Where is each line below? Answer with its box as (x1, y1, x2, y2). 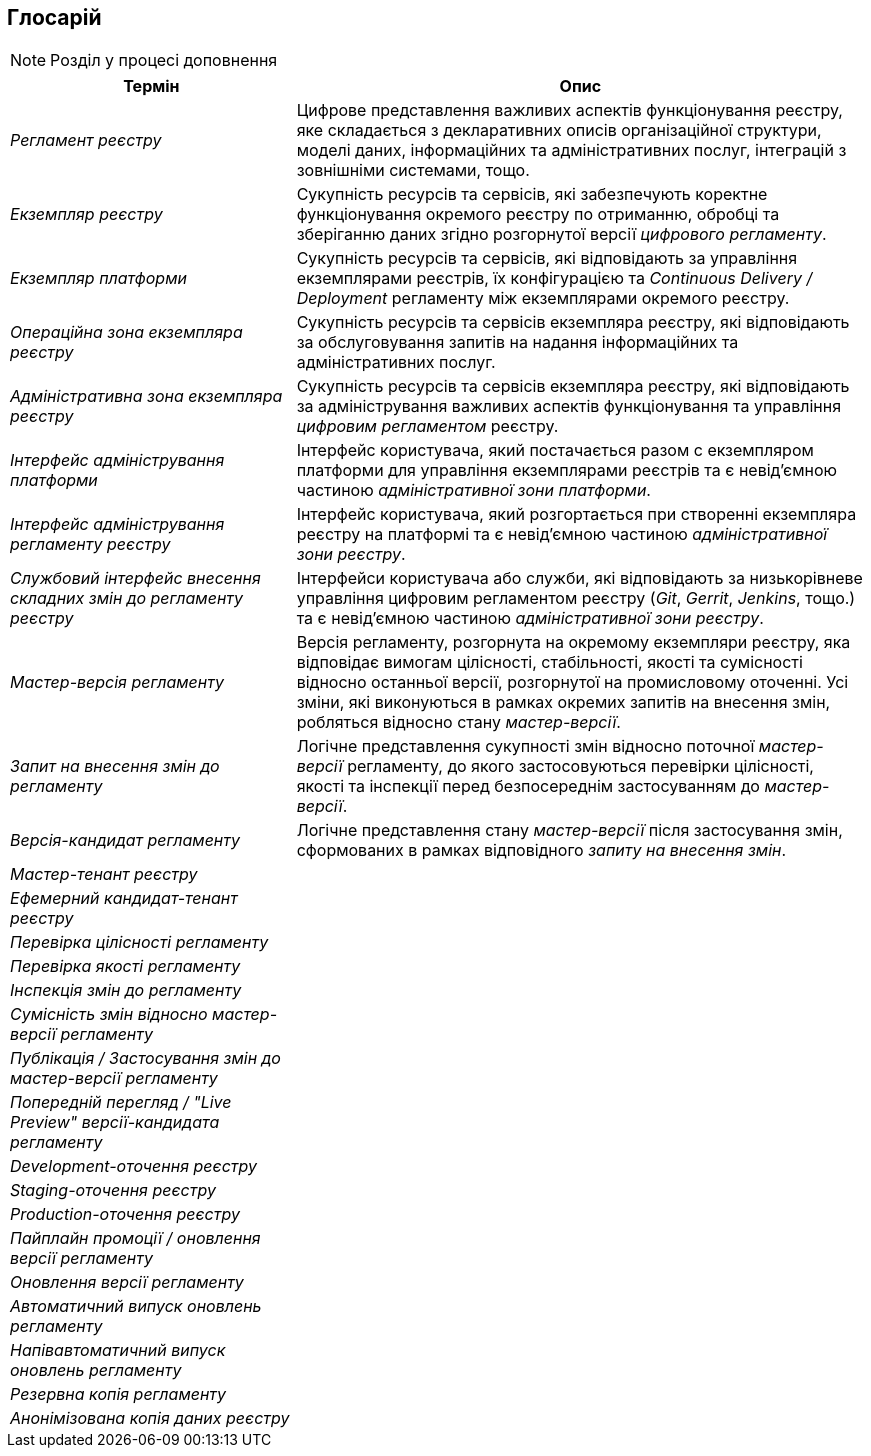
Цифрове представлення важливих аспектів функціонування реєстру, (296, 100, 843, 121)
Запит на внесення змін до (10, 756, 220, 777)
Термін (123, 76, 180, 97)
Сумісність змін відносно (10, 1004, 208, 1025)
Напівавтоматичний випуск (10, 1340, 226, 1361)
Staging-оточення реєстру (10, 1180, 216, 1201)
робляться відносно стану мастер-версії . (296, 712, 621, 733)
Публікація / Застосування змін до (10, 1048, 281, 1069)
